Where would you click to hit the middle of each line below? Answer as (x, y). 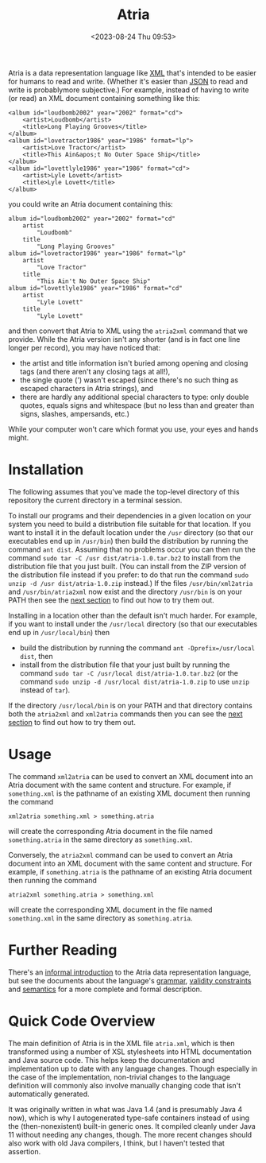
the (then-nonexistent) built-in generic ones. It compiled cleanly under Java (132, 1126)
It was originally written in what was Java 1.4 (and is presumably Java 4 (125, 1109)
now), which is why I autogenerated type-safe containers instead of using (129, 1118)
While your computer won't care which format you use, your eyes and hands (133, 429)
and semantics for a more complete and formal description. (105, 989)
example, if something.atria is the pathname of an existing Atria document (130, 871)
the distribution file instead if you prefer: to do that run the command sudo (128, 575)
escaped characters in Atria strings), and (87, 388)
